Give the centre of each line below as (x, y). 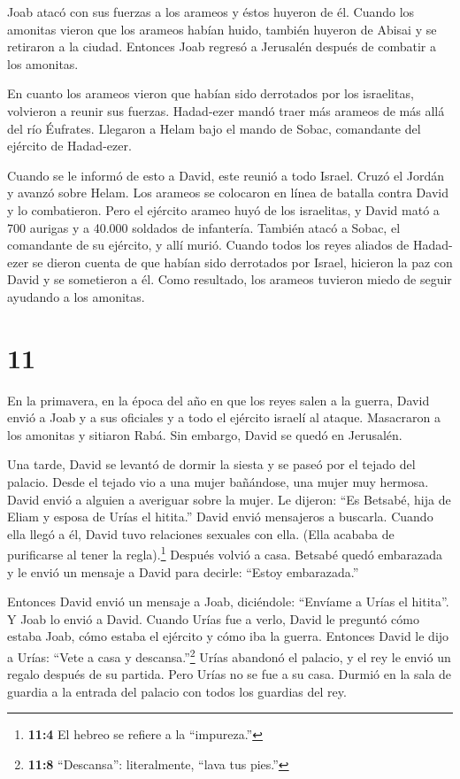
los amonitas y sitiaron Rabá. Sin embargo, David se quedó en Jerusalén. (205, 434)
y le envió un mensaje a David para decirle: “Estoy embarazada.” (183, 571)
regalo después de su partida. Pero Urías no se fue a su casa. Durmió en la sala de (230, 674)
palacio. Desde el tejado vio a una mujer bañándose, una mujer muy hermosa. (218, 482)
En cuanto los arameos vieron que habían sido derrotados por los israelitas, (211, 93)
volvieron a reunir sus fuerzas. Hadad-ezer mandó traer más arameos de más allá (226, 110)
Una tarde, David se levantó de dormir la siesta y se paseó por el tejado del (211, 464)
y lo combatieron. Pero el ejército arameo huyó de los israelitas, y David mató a (223, 209)
